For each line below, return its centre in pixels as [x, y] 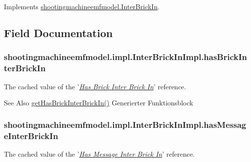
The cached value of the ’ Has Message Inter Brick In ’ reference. [99, 153]
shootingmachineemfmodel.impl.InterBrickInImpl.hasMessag [125, 124]
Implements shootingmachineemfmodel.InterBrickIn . [82, 6]
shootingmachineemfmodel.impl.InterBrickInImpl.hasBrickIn [125, 57]
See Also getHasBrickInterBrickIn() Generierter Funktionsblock [99, 103]
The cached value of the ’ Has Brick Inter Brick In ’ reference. [95, 86]
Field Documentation [58, 32]
